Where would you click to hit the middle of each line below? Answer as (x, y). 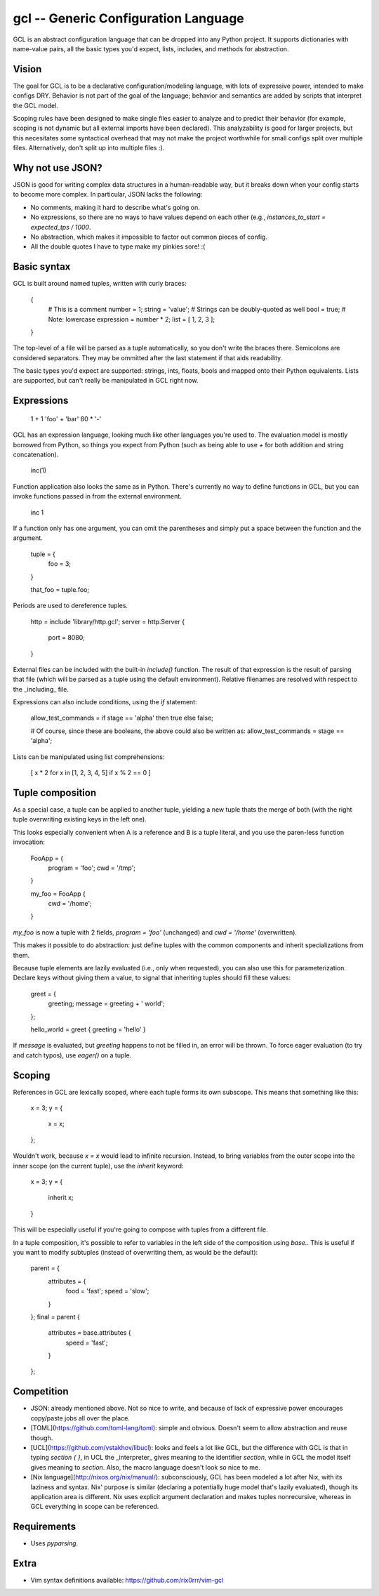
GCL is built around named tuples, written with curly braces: (100, 284)
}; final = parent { (55, 1317)
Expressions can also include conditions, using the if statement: (105, 702)
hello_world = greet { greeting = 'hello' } (88, 1029)
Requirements (45, 1527)
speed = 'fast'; (87, 1343)
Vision (27, 69)
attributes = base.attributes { (89, 1333)
